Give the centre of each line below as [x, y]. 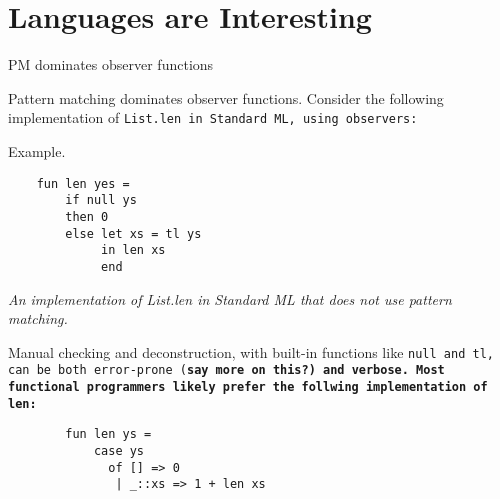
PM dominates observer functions [111, 64]
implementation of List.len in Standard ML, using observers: [213, 117]
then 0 [87, 216]
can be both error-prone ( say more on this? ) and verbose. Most [226, 370]
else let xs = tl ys [133, 233]
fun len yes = [83, 183]
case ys [119, 450]
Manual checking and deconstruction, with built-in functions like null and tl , [251, 351]
